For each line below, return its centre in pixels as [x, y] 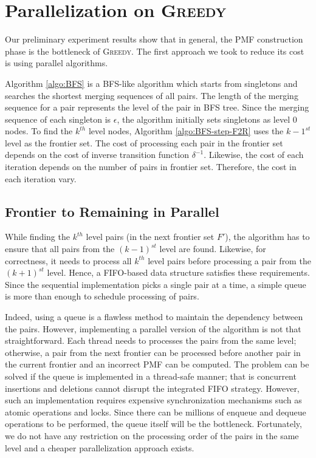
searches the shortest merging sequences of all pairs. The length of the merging [152, 95]
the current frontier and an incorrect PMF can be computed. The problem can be [157, 364]
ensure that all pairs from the [60, 249]
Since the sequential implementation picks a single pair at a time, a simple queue [156, 284]
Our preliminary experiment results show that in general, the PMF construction [154, 39]
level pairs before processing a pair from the [229, 260]
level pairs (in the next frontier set [150, 237]
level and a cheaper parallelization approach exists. [100, 447]
